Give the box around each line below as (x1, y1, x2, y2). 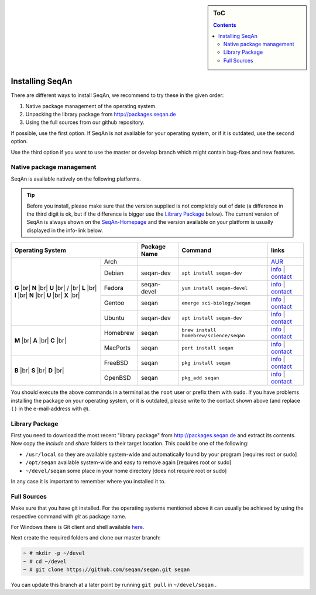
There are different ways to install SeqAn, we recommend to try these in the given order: (11, 92, 224, 99)
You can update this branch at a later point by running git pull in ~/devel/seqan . (11, 582, 217, 589)
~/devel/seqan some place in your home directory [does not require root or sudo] (25, 467, 227, 474)
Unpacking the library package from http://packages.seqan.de (25, 111, 176, 118)
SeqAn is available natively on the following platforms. (11, 175, 142, 182)
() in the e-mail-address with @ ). (11, 405, 90, 412)
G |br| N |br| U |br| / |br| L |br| (14, 284, 97, 292)
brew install (181, 327, 217, 333)
